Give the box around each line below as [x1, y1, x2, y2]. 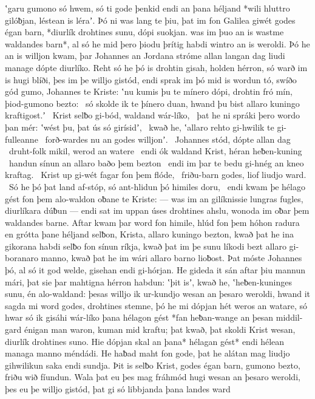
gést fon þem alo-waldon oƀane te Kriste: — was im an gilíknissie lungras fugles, [5, 192, 303, 205]
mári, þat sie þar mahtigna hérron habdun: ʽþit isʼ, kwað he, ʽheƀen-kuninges [5, 275, 292, 288]
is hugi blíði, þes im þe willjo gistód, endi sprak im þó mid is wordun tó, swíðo [5, 73, 297, 86]
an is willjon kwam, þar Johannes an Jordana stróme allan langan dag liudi [5, 49, 285, 62]
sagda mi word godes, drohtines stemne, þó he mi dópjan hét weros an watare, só [5, 299, 307, 312]
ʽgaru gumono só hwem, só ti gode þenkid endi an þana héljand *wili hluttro [5, 2, 290, 14]
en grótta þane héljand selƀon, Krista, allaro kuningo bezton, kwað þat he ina [5, 228, 294, 240]
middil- [276, 311, 303, 324]
